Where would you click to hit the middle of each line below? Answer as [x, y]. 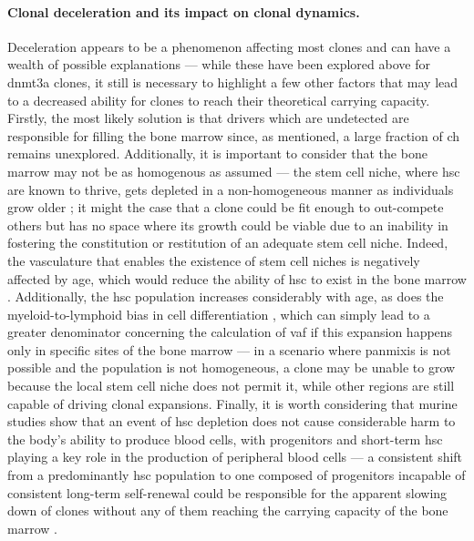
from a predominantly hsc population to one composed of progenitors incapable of [237, 475]
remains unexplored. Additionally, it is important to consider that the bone [217, 153]
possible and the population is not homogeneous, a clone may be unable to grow [232, 367]
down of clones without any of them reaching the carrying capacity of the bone [228, 510]
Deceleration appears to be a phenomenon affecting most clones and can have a [229, 46]
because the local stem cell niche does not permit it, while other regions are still [231, 386]
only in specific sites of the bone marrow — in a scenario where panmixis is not [229, 349]
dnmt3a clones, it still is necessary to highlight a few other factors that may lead [233, 82]
